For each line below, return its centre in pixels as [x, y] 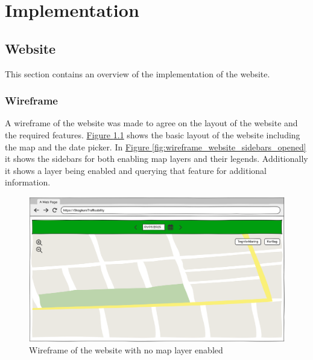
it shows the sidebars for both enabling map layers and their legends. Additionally [156, 159]
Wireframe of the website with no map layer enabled [126, 350]
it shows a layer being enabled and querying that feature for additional [136, 170]
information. [28, 182]
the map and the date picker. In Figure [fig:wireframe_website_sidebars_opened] [156, 146]
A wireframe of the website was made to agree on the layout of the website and [151, 123]
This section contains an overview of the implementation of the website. [138, 73]
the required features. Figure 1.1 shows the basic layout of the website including [153, 134]
